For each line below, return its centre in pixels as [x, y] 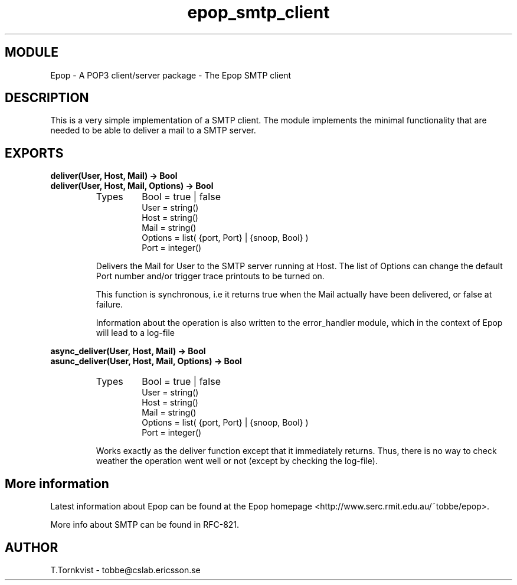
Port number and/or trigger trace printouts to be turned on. [210, 276]
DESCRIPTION [47, 98]
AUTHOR [32, 547]
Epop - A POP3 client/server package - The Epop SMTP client [171, 75]
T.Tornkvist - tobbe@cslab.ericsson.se [125, 570]
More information [57, 483]
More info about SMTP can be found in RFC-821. [145, 525]
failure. [109, 305]
